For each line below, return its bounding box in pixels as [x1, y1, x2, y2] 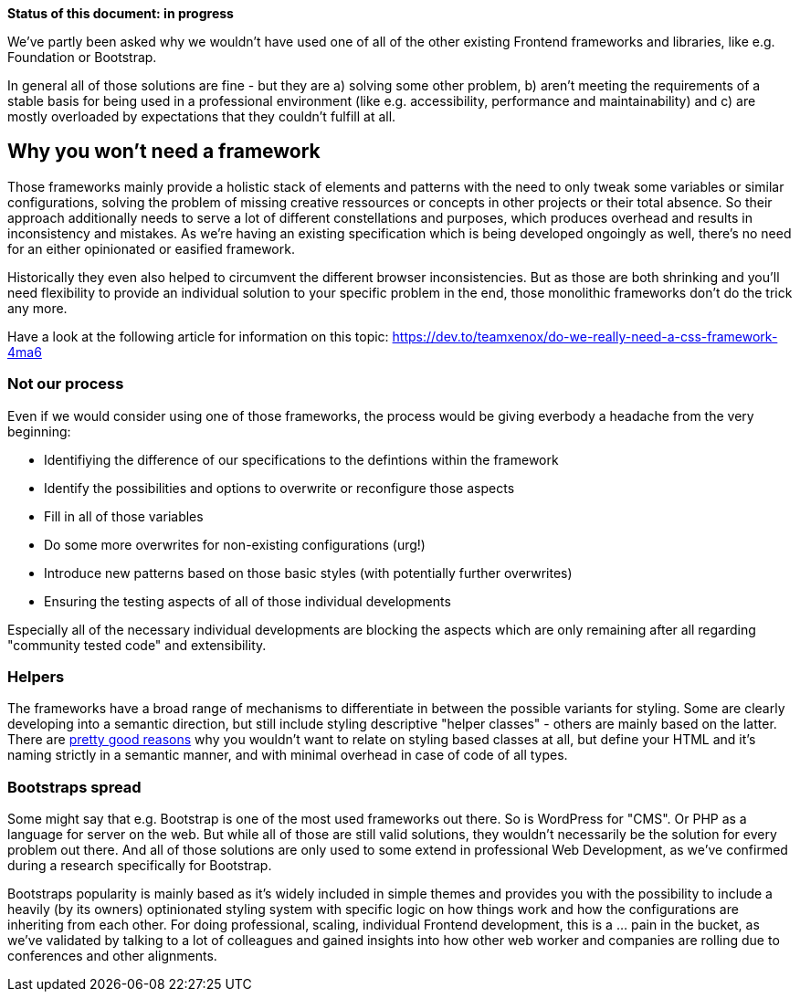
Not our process [7, 374, 124, 394]
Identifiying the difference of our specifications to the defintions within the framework [44, 451, 559, 468]
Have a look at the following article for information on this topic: [7, 328, 389, 344]
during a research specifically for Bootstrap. [7, 857, 272, 874]
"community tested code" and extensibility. [7, 636, 267, 653]
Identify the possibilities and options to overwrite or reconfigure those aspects [44, 479, 515, 496]
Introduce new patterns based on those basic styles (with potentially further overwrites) [44, 564, 573, 581]
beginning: [7, 423, 71, 439]
